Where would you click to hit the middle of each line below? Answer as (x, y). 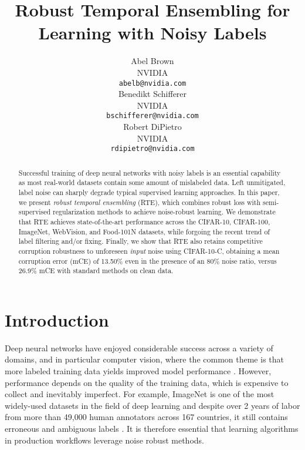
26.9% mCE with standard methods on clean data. (96, 271)
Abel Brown (152, 61)
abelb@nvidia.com (152, 83)
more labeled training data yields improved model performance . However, (138, 370)
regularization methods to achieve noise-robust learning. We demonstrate (164, 212)
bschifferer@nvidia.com (152, 116)
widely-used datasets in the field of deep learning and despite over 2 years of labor (152, 405)
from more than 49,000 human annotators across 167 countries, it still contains (146, 417)
